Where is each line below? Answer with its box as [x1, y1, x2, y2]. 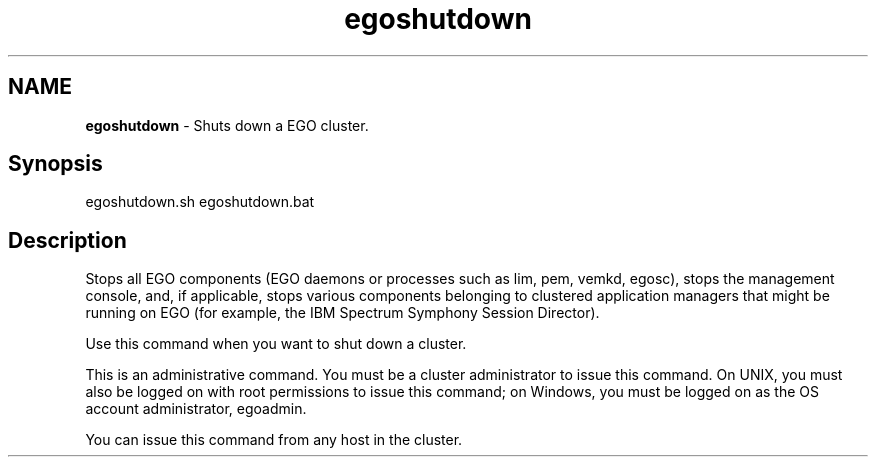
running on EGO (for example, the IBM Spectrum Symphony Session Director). [85, 304, 600, 322]
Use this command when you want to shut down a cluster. [85, 335, 467, 353]
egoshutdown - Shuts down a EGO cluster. [85, 116, 369, 134]
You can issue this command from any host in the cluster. [85, 431, 463, 449]
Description [8, 227, 127, 253]
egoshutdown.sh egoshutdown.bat [85, 193, 315, 211]
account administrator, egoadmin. [85, 400, 307, 418]
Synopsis [8, 151, 103, 177]
